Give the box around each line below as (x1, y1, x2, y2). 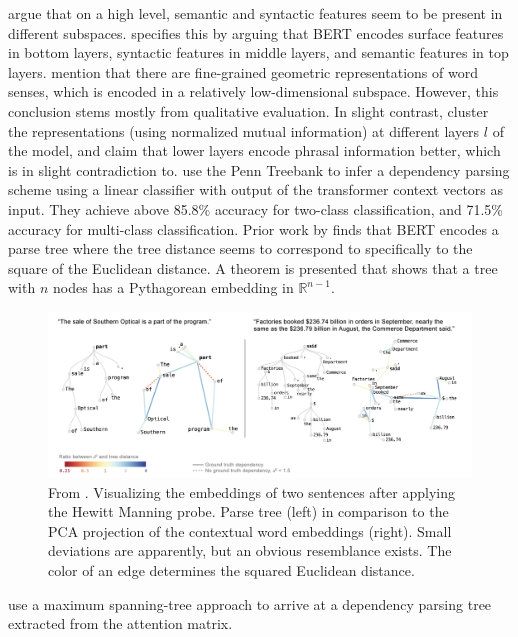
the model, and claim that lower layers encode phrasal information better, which (8, 140, 501, 161)
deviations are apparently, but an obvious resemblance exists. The (48, 540, 452, 561)
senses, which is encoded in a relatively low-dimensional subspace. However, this (8, 81, 499, 102)
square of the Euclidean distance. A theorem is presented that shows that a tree (8, 257, 498, 278)
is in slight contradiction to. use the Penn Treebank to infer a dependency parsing (8, 159, 510, 180)
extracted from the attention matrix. (8, 613, 233, 634)
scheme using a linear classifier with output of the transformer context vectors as (8, 179, 504, 200)
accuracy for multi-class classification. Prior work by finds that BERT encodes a (8, 218, 499, 239)
